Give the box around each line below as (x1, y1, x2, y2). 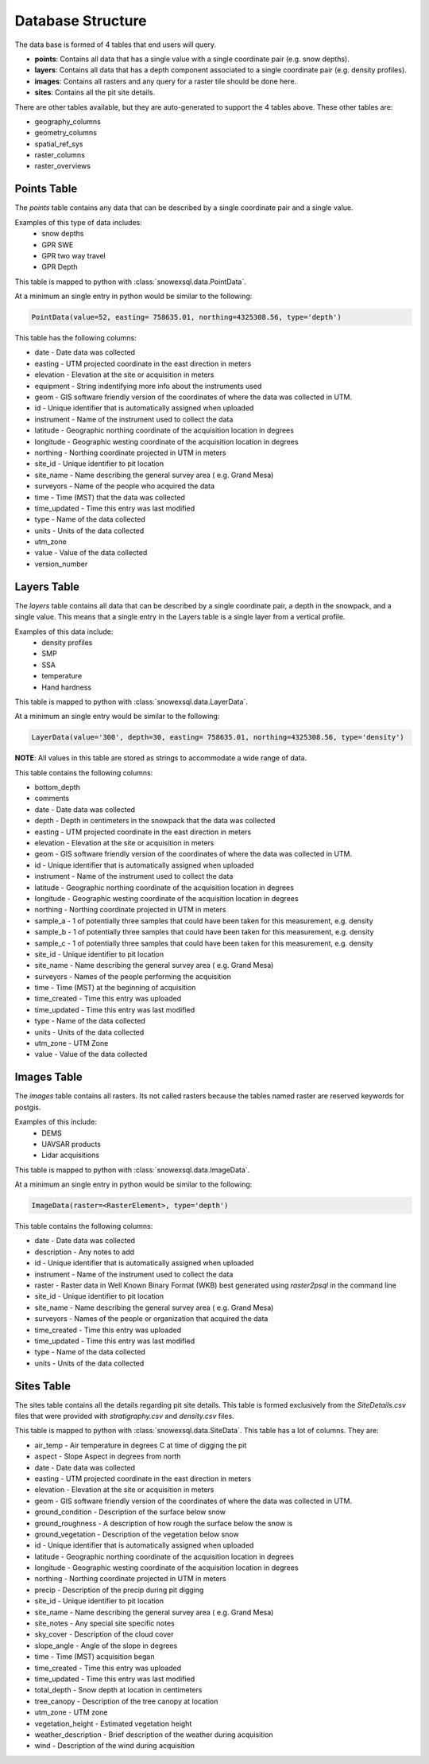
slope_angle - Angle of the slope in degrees (34, 1641, 178, 1650)
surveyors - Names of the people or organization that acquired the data (34, 1314, 269, 1323)
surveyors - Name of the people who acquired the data (34, 481, 214, 491)
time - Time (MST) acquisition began (34, 1652, 155, 1661)
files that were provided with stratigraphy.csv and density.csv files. (14, 1412, 234, 1421)
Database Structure (14, 12, 147, 29)
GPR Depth (41, 262, 79, 272)
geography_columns (34, 116, 101, 126)
